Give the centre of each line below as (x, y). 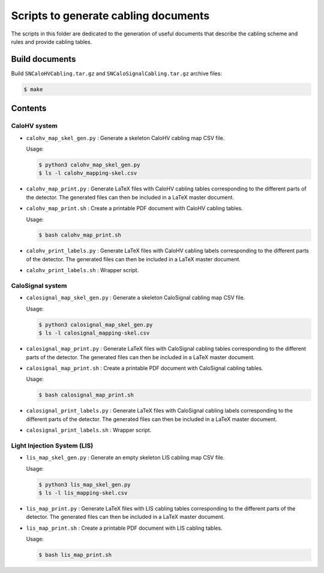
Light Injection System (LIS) (52, 446)
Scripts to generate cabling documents (110, 16)
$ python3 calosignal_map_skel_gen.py (96, 325)
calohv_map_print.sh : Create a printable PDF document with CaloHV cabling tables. (134, 208)
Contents (29, 108)
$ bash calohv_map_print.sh (80, 235)
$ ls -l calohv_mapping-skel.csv (88, 173)
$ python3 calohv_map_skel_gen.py (89, 165)
